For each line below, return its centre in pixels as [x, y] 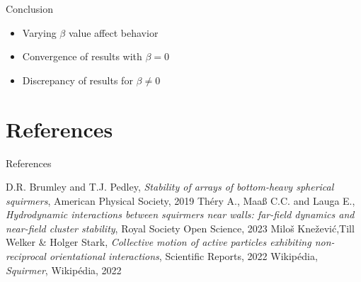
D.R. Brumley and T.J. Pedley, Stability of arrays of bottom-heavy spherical [170, 187]
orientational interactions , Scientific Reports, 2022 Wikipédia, [183, 256]
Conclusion [29, 9]
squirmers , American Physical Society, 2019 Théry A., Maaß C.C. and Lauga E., [180, 200]
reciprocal [26, 256]
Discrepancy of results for [78, 80]
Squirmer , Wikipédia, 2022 [64, 270]
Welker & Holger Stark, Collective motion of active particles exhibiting [159, 242]
